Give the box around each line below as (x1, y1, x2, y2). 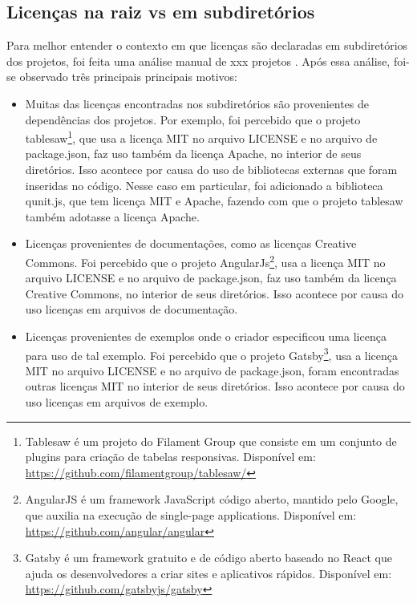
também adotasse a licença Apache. (25, 208, 200, 225)
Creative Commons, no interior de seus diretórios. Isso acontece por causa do (25, 285, 404, 301)
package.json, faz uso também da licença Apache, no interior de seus (25, 145, 362, 162)
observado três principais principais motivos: (19, 68, 238, 85)
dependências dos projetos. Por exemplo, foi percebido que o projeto (25, 111, 361, 127)
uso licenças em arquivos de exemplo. (25, 394, 208, 411)
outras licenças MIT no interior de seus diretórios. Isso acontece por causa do (25, 378, 405, 395)
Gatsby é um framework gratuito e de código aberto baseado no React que (25, 549, 392, 566)
